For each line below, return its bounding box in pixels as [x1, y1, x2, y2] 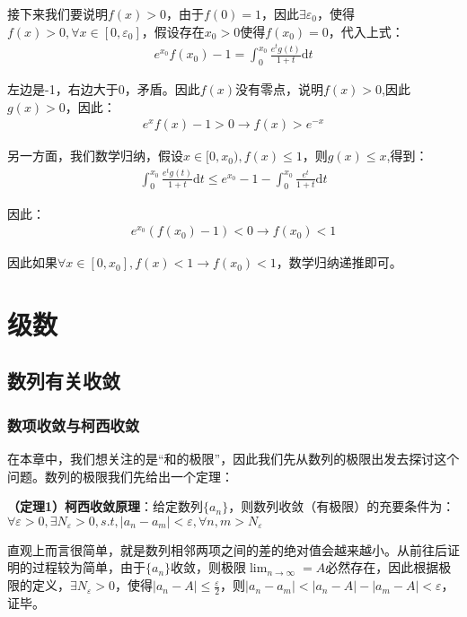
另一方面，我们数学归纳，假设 [7, 146, 183, 165]
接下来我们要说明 [7, 4, 108, 22]
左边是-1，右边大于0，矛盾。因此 [7, 79, 200, 98]
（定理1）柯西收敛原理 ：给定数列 [7, 497, 204, 516]
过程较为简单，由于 [31, 558, 145, 577]
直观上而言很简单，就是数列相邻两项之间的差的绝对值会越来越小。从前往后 [7, 540, 447, 559]
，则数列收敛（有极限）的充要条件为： [228, 497, 455, 516]
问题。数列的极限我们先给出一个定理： [7, 466, 233, 485]
